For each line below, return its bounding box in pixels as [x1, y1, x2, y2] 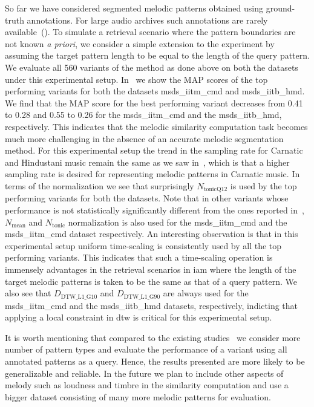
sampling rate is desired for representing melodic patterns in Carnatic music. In [5, 168, 300, 180]
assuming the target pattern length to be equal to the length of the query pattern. [5, 49, 310, 62]
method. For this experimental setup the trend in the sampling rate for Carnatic [5, 144, 303, 157]
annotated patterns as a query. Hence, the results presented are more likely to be [5, 354, 305, 367]
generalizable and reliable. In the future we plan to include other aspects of [5, 366, 284, 379]
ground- [266, 2, 295, 14]
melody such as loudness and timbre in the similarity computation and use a [5, 379, 289, 391]
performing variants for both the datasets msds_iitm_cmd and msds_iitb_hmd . [5, 85, 305, 97]
